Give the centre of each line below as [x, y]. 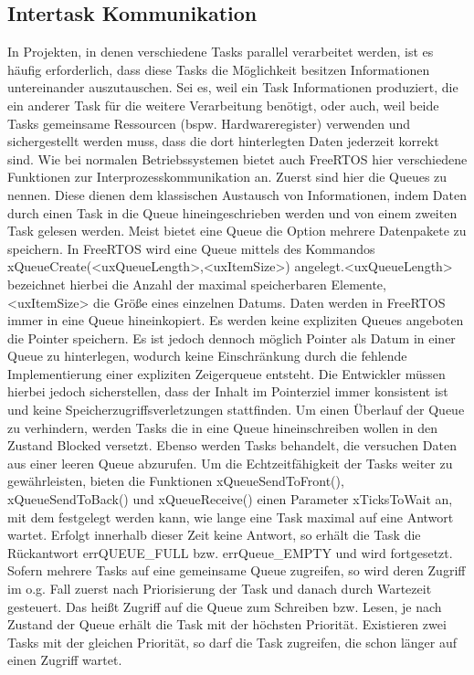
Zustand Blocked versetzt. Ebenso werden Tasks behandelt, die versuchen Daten [232, 445]
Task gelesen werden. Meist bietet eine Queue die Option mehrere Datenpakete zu [237, 231]
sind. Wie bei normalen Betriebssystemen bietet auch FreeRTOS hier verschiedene [237, 158]
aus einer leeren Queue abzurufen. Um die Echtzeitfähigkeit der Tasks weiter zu [230, 463]
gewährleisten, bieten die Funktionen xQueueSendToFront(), [176, 481]
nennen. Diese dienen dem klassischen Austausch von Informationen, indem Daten [237, 194]
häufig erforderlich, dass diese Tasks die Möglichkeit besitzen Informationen [219, 69]
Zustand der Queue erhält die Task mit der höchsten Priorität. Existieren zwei [227, 624]
